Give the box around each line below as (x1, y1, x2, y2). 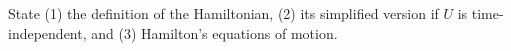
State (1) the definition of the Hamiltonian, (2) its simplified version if (8, 3, 439, 23)
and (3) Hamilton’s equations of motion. (91, 22, 338, 43)
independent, (8, 22, 87, 43)
